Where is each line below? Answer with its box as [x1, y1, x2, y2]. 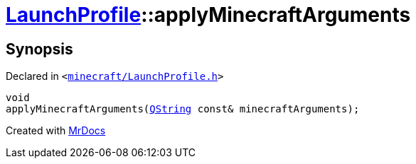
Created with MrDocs [6, 124, 106, 137]
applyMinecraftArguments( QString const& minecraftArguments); [6, 103, 360, 115]
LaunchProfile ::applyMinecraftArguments [6, 3, 411, 27]
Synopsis [6, 40, 73, 58]
